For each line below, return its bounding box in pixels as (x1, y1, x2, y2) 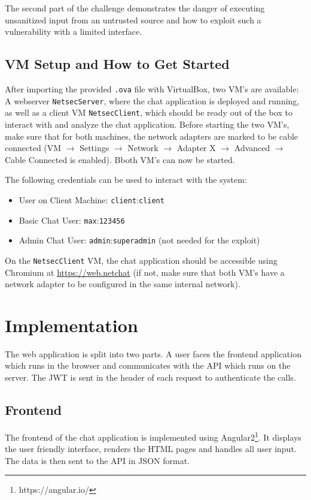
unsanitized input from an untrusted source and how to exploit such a (5, 13, 261, 26)
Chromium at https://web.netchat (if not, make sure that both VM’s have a (5, 266, 285, 278)
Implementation (5, 312, 138, 337)
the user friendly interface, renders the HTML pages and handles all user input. (5, 442, 297, 455)
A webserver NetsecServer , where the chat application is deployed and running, (5, 94, 300, 107)
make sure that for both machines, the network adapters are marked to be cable (5, 129, 298, 142)
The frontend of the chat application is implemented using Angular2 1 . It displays (5, 429, 301, 443)
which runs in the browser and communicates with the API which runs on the (5, 359, 291, 372)
